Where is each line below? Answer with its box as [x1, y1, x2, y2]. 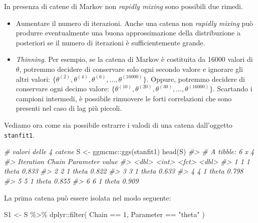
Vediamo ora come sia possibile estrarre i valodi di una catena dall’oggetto [4, 119, 232, 130]
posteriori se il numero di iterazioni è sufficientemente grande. [16, 37, 205, 47]
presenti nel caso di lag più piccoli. [16, 103, 122, 113]
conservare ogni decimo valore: [16, 83, 109, 94]
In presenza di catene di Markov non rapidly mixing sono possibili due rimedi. [4, 1, 243, 11]
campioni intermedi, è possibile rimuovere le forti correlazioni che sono [16, 93, 232, 103]
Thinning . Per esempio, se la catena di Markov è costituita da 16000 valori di [16, 54, 253, 64]
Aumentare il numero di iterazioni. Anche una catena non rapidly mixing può [16, 17, 253, 28]
